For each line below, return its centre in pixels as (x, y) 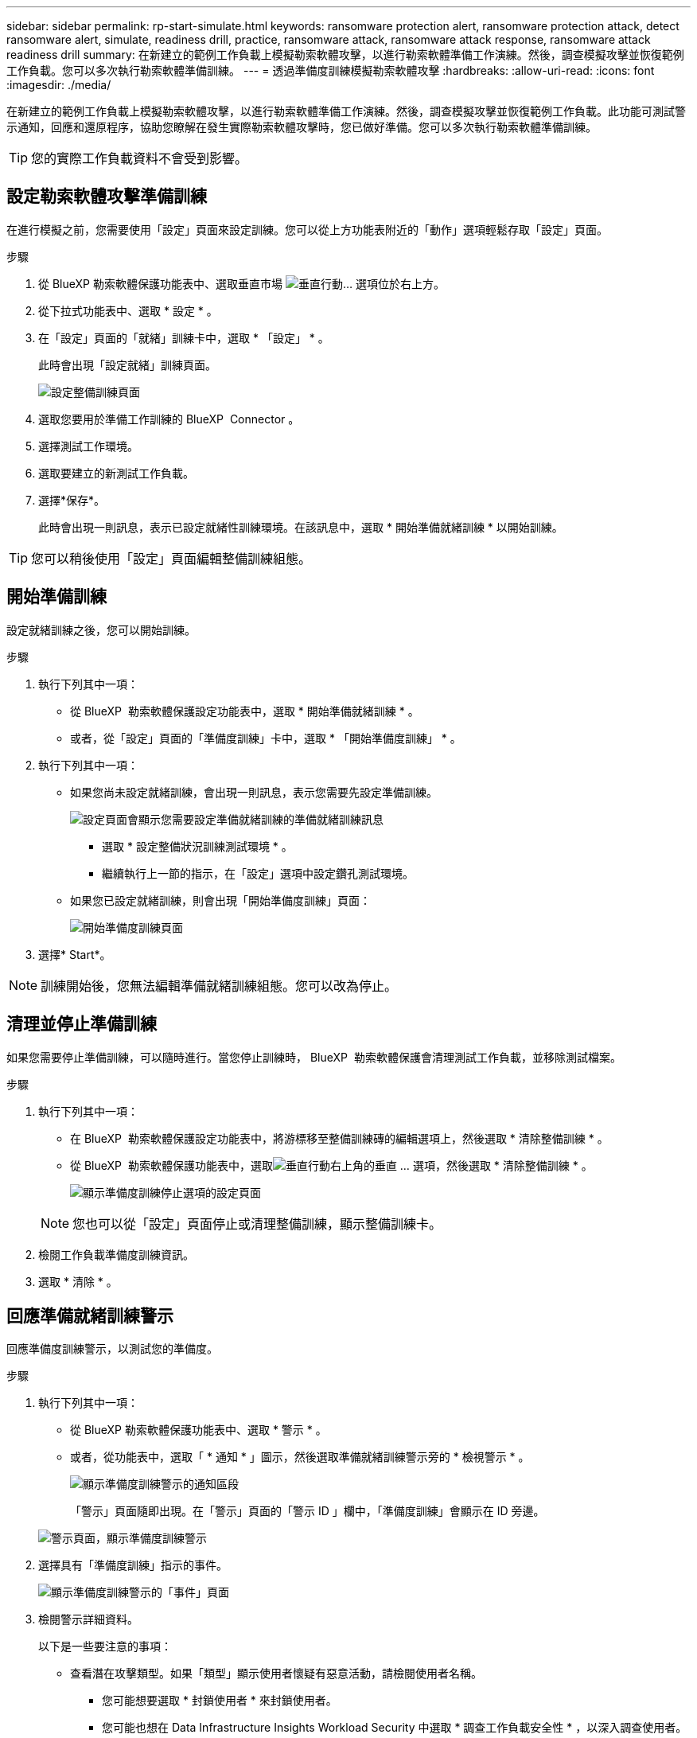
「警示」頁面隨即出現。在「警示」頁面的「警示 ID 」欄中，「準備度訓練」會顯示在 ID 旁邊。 (308, 1511)
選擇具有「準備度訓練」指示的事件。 (133, 1565)
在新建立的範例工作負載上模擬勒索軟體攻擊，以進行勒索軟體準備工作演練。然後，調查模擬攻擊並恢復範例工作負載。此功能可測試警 (346, 111)
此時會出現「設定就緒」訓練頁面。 (127, 364)
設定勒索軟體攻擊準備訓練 (107, 197)
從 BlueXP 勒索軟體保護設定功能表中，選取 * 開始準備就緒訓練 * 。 (245, 711)
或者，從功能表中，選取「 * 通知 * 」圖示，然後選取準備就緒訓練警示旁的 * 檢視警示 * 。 (300, 1457)
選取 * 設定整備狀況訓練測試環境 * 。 (197, 846)
